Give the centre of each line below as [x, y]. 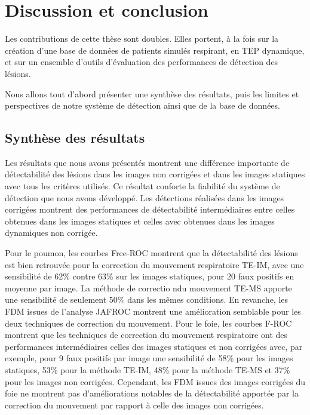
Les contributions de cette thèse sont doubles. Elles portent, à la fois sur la [142, 39]
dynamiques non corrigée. [51, 233]
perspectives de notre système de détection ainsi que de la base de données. [142, 105]
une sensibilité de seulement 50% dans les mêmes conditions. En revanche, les [147, 299]
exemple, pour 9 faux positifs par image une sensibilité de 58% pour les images [149, 358]
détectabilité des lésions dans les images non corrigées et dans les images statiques [155, 174]
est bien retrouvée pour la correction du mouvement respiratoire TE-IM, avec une [154, 264]
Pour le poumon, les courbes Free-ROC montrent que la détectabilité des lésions [151, 253]
